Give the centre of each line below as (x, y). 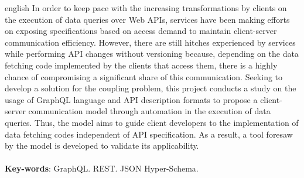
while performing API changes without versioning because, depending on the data (152, 54)
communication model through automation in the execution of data (149, 111)
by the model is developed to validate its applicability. (102, 146)
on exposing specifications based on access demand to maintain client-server (141, 31)
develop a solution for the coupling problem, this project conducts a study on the (151, 88)
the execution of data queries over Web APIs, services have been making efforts (147, 19)
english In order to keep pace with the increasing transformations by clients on (146, 8)
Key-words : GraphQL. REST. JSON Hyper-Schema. (102, 168)
